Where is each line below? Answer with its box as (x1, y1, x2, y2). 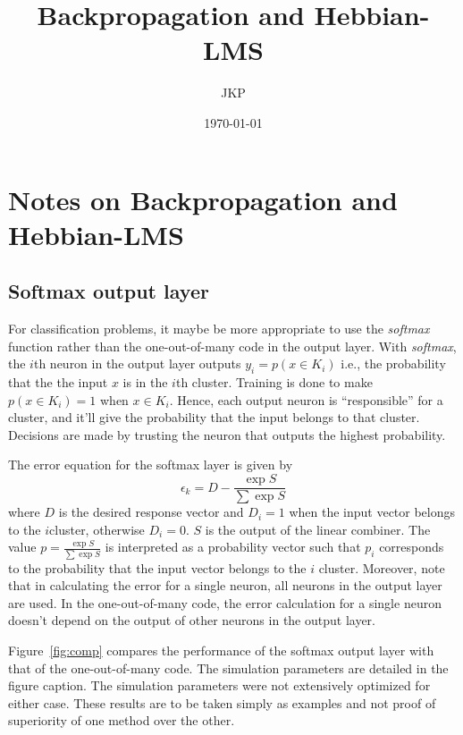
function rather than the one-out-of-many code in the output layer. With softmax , (8, 336, 457, 355)
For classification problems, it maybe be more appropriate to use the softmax (8, 319, 430, 338)
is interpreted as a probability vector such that (105, 537, 361, 556)
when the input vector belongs (289, 503, 456, 521)
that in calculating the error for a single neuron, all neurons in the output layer (8, 576, 442, 595)
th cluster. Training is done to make (175, 373, 373, 392)
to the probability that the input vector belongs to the (8, 558, 307, 577)
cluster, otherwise (49, 520, 145, 538)
